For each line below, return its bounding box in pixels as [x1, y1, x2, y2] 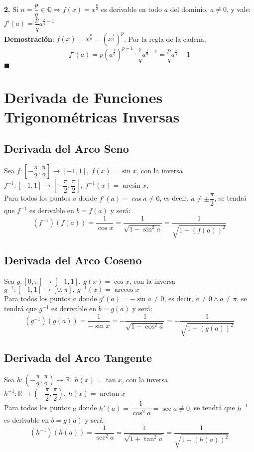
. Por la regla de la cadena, [124, 33, 206, 44]
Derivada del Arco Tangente [4, 350, 152, 365]
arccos [114, 286, 133, 294]
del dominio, [170, 3, 208, 14]
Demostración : [4, 33, 54, 44]
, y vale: [226, 3, 251, 14]
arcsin [123, 182, 141, 190]
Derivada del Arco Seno [4, 140, 129, 156]
